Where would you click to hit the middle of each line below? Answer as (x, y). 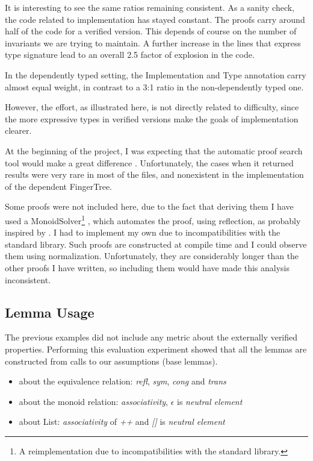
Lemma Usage (50, 312)
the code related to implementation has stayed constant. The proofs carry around (155, 19)
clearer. (18, 130)
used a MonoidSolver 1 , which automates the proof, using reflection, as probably (153, 219)
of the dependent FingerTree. (59, 186)
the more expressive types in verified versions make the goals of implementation (152, 118)
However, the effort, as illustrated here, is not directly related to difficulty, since (152, 107)
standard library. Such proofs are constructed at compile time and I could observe (156, 244)
